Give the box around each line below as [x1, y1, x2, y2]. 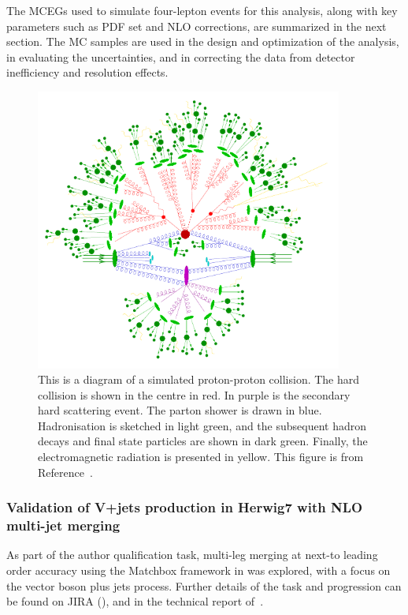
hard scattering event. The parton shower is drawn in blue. [38, 402, 322, 418]
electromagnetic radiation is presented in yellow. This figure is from [38, 448, 364, 465]
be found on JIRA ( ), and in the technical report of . [6, 593, 264, 609]
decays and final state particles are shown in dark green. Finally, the [38, 433, 368, 449]
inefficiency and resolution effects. [6, 64, 169, 81]
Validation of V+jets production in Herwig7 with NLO [6, 497, 363, 517]
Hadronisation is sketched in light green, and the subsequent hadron [38, 417, 367, 433]
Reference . [38, 463, 93, 480]
